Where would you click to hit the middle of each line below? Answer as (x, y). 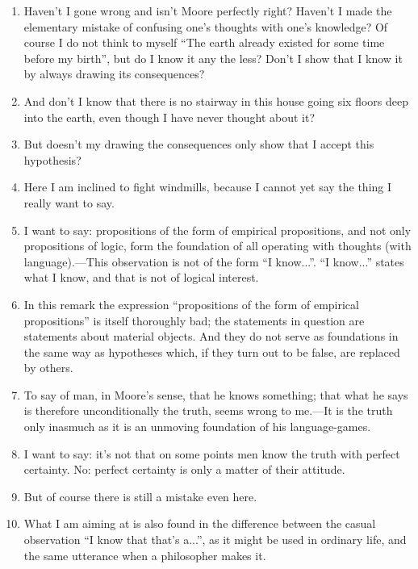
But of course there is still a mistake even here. (140, 496)
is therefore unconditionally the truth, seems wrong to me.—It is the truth (208, 410)
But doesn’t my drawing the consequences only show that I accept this (199, 144)
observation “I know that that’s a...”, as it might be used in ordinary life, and (215, 540)
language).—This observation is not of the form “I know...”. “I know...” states (214, 261)
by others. (48, 368)
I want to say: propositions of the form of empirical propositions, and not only (217, 230)
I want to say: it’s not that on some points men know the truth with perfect (212, 453)
